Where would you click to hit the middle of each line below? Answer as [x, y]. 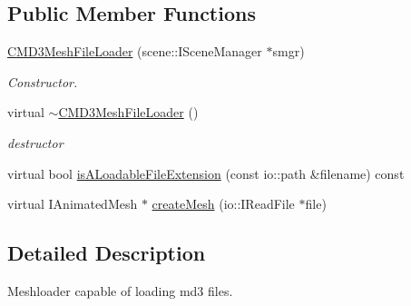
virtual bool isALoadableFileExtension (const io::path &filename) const [206, 173]
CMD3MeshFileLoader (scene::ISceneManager [135, 51]
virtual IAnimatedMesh [73, 204]
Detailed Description [107, 253]
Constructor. [43, 81]
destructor [35, 142]
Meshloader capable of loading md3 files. [120, 290]
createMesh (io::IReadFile [223, 204]
